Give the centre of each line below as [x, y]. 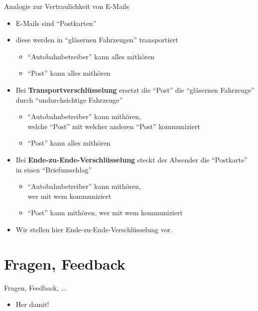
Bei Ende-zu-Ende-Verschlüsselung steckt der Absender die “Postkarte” [131, 159]
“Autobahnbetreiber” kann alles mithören [91, 56]
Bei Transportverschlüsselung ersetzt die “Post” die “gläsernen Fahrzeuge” [135, 89]
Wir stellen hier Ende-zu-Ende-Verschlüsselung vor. [94, 229]
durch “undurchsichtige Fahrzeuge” [69, 99]
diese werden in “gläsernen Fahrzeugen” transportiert [97, 40]
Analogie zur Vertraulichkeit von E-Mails [67, 6]
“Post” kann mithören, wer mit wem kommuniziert [105, 213]
